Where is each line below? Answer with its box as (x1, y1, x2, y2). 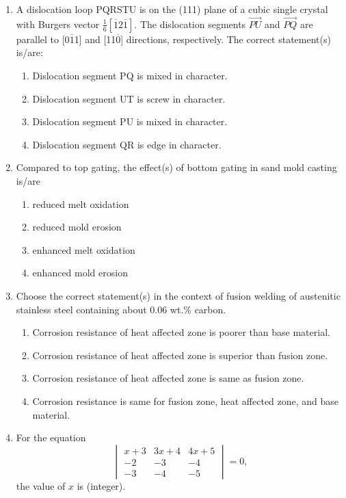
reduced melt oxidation (32, 196, 129, 211)
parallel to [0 (16, 31, 70, 46)
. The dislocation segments (134, 16, 246, 31)
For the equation (16, 430, 86, 445)
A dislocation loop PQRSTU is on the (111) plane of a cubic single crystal (16, 2, 328, 16)
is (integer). (77, 478, 126, 493)
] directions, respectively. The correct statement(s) (120, 31, 331, 46)
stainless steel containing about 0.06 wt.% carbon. (16, 302, 226, 316)
